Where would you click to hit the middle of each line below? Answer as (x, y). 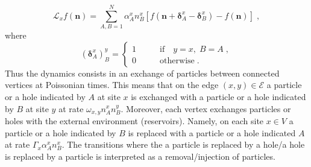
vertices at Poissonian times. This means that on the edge (112, 85)
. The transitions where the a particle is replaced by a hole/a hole (183, 144)
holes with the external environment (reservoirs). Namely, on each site (134, 120)
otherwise (177, 61)
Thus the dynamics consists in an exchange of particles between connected (142, 73)
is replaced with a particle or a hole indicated (212, 132)
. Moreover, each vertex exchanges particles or (206, 108)
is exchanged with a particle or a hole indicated (218, 96)
